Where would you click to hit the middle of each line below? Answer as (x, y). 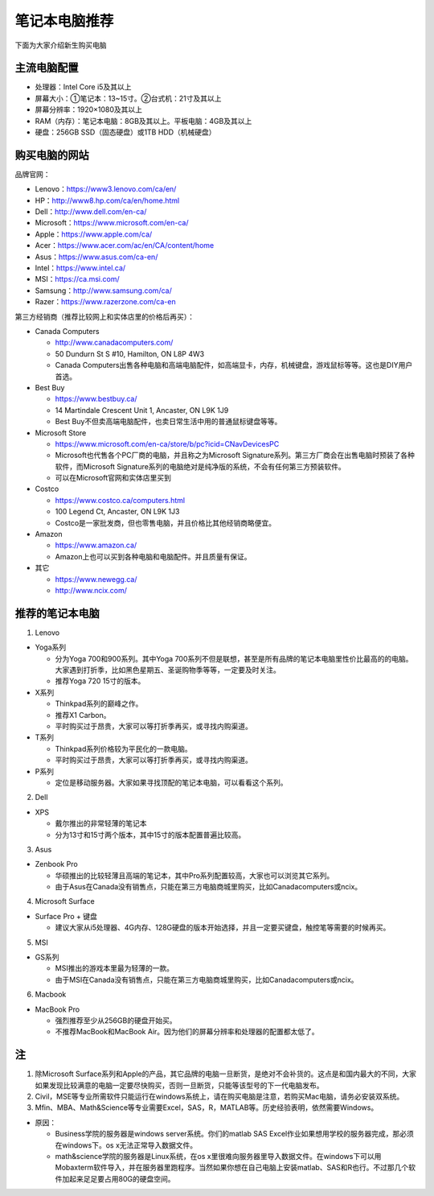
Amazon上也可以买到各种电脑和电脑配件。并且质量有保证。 (153, 556)
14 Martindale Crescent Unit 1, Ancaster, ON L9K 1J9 (142, 410)
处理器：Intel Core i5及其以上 (83, 87)
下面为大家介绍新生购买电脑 (61, 45)
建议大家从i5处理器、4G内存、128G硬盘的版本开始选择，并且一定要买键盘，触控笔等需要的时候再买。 (223, 928)
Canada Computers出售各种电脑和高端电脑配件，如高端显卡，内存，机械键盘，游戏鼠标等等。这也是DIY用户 (234, 365)
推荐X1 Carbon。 (83, 715)
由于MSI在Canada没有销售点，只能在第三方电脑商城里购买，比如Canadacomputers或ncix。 (207, 979)
